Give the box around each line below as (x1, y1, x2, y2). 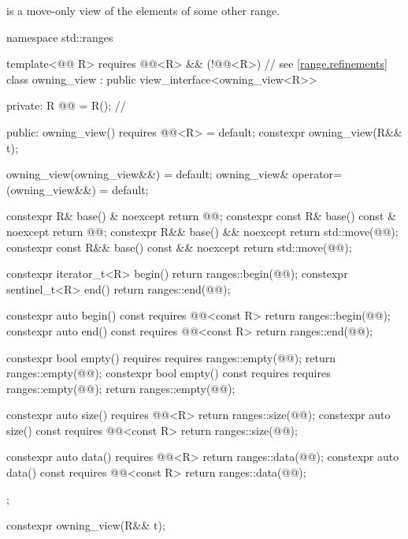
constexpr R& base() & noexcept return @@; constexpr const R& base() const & (6, 208, 396, 224)
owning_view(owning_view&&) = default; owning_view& (6, 166, 289, 182)
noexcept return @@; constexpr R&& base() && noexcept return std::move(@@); (6, 223, 399, 239)
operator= (292, 166, 342, 182)
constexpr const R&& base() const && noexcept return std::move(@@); (6, 238, 352, 255)
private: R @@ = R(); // (6, 97, 126, 114)
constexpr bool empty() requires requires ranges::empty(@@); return (6, 349, 336, 365)
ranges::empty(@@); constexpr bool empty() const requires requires (6, 365, 331, 381)
